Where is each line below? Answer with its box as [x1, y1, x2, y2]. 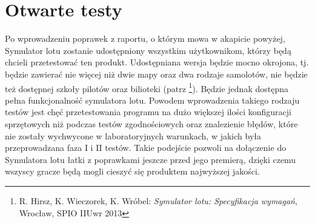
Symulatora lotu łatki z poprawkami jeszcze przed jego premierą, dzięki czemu [5, 153, 296, 165]
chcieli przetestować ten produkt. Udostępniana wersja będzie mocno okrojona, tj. [5, 56, 309, 68]
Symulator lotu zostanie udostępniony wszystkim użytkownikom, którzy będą [5, 44, 291, 56]
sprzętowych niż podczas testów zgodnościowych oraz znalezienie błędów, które [5, 117, 298, 130]
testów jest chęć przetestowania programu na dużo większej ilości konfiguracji [5, 105, 291, 118]
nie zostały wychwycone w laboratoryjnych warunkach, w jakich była [5, 129, 261, 142]
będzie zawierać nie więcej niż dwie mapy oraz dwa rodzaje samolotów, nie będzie [5, 67, 308, 80]
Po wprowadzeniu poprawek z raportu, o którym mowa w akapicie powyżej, [5, 32, 285, 45]
